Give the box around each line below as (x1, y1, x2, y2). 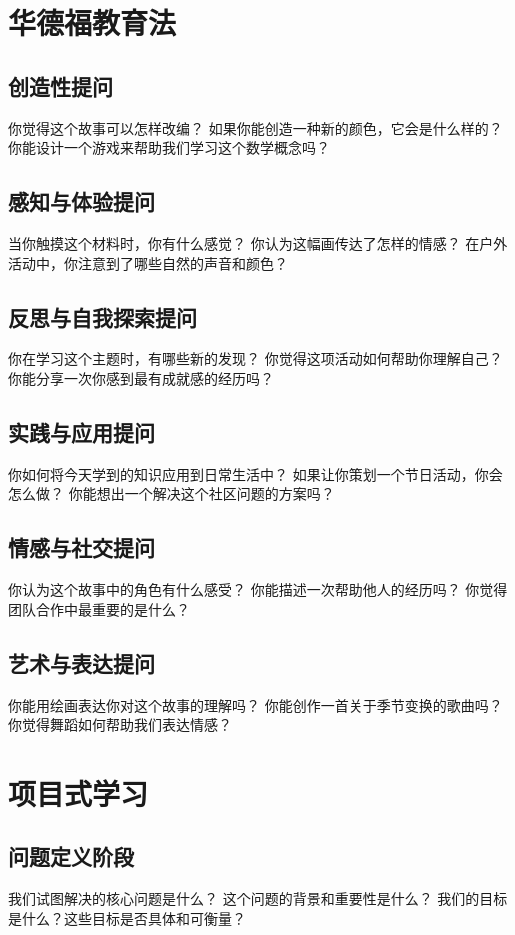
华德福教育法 (8, 2, 177, 43)
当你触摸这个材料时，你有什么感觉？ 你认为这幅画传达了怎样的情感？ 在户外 (8, 232, 508, 253)
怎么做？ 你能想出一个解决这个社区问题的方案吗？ (8, 483, 335, 504)
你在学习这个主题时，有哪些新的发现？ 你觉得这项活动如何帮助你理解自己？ (8, 348, 503, 369)
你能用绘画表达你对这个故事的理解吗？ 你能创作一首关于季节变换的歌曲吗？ (8, 694, 503, 715)
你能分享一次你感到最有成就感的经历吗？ (8, 367, 274, 388)
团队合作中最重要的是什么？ (8, 598, 190, 619)
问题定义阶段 (8, 841, 134, 872)
